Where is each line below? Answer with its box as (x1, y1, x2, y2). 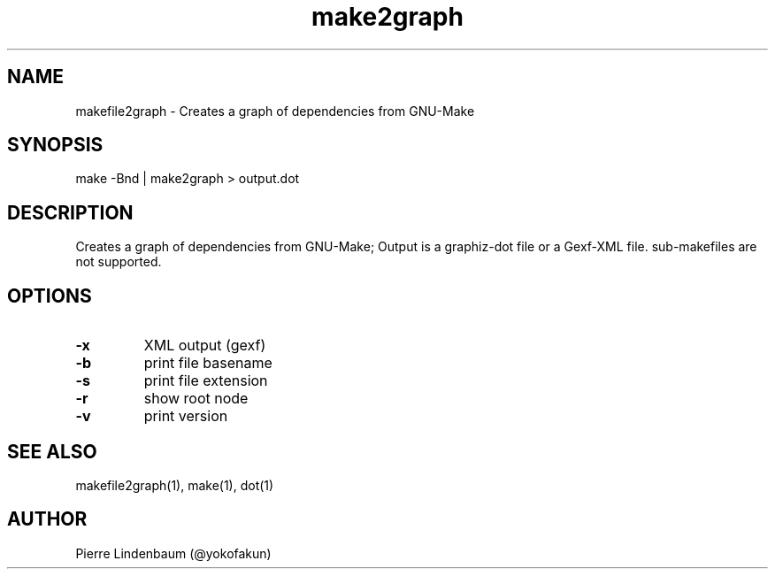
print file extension (143, 372, 268, 390)
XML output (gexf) (143, 336, 266, 355)
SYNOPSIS (7, 134, 104, 157)
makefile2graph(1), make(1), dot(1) (75, 477, 274, 493)
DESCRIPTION (7, 201, 134, 224)
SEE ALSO (7, 440, 97, 463)
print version (143, 407, 228, 426)
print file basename (143, 354, 272, 372)
